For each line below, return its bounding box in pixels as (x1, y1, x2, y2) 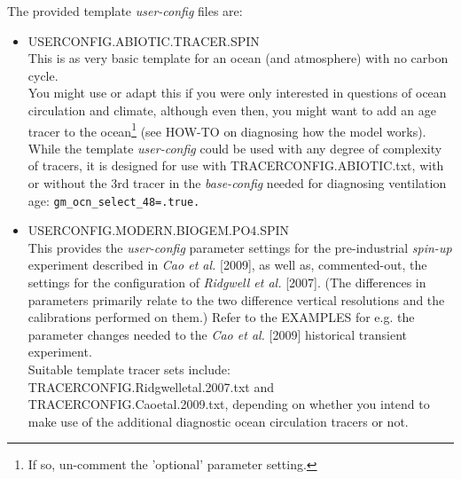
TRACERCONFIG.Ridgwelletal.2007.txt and (27, 377, 275, 396)
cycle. (27, 66, 59, 84)
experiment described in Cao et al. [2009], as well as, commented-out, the (27, 255, 427, 274)
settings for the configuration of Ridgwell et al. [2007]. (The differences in (27, 273, 426, 292)
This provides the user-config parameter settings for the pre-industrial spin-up (27, 238, 452, 256)
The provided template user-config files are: (7, 2, 243, 20)
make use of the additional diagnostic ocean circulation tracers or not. (27, 412, 409, 430)
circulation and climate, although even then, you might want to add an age (27, 100, 436, 119)
